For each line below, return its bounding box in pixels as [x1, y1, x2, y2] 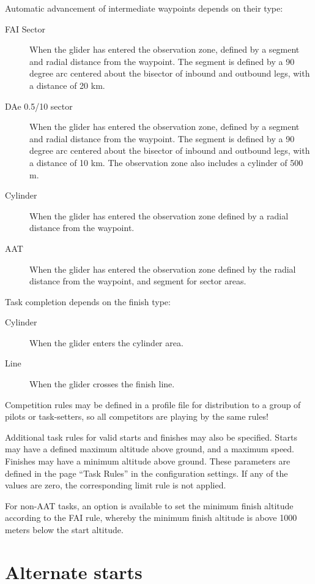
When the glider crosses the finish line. [29, 377, 175, 390]
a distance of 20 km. [29, 78, 105, 91]
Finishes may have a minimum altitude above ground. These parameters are [5, 455, 291, 468]
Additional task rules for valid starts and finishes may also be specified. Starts [5, 430, 298, 443]
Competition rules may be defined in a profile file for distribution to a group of [5, 398, 301, 411]
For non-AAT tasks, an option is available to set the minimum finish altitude [5, 499, 294, 512]
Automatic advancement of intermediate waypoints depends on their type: [5, 2, 283, 14]
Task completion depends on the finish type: [5, 295, 171, 308]
